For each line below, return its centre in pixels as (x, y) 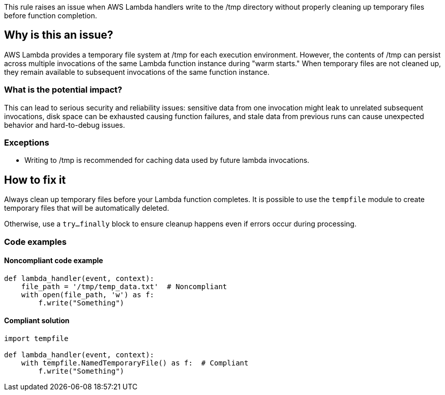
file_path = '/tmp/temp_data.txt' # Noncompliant (124, 286)
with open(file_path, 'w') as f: (88, 294)
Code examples (36, 242)
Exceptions (27, 142)
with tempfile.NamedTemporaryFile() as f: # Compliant (135, 363)
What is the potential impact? (63, 90)
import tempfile (36, 338)
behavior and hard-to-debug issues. (65, 125)
